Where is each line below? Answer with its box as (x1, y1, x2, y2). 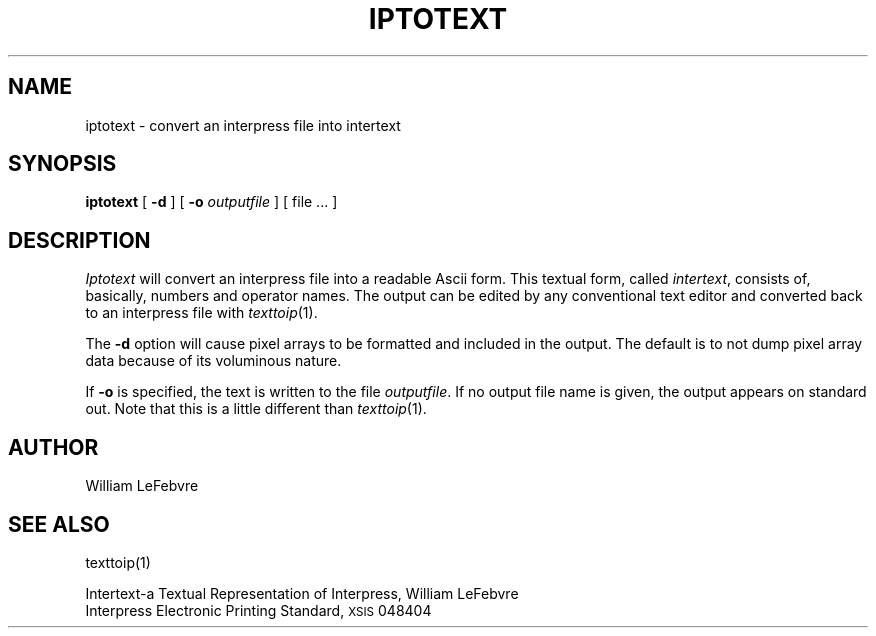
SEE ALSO (8, 511, 110, 537)
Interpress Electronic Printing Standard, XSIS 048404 (85, 601, 432, 619)
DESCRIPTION (8, 227, 151, 253)
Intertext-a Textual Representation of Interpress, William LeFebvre (85, 584, 519, 602)
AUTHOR (8, 434, 99, 460)
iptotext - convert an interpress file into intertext (85, 116, 401, 134)
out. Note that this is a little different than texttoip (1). (85, 400, 427, 418)
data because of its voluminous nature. (85, 352, 342, 370)
